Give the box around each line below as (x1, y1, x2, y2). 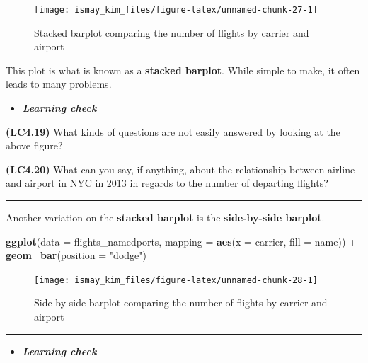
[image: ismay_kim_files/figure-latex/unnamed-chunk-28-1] (34, 275, 318, 285)
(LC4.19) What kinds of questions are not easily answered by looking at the (6, 124, 340, 139)
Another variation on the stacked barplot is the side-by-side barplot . (6, 210, 325, 224)
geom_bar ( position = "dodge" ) (6, 248, 146, 263)
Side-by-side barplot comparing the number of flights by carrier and (34, 295, 328, 310)
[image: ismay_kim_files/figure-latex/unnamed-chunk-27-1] (34, 5, 318, 15)
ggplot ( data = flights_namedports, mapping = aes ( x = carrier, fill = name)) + (6, 234, 357, 248)
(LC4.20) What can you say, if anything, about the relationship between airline (6, 161, 355, 176)
